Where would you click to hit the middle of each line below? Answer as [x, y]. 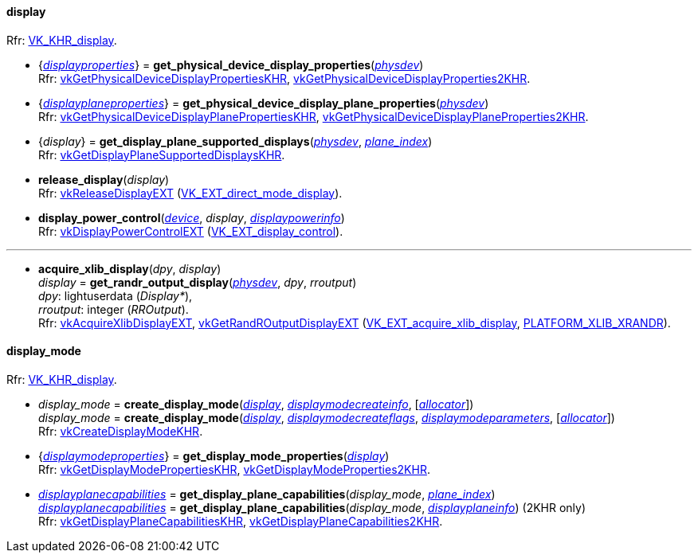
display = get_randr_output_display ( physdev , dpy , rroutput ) [198, 282]
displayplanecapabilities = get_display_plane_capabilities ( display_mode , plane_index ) [267, 494]
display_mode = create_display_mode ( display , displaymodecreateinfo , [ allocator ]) [256, 404]
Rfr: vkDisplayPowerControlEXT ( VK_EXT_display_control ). [191, 231]
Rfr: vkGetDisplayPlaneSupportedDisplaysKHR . [162, 154]
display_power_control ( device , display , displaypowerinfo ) [192, 217]
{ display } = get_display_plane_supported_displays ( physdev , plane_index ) [235, 141]
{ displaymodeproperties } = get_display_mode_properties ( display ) [214, 455]
